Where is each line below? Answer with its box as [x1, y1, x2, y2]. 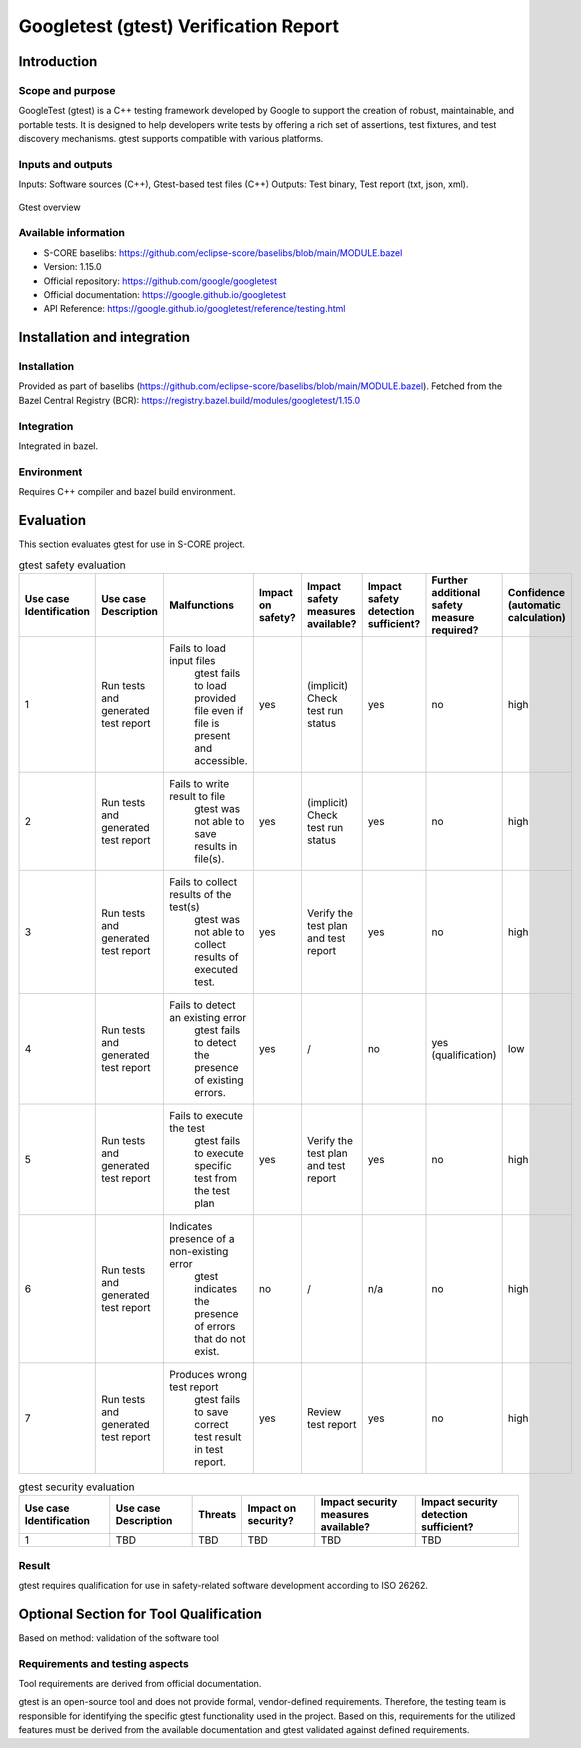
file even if [194, 703, 244, 717]
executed [194, 962, 239, 976]
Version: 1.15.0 [43, 261, 102, 273]
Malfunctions [169, 598, 235, 612]
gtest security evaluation [18, 1480, 135, 1494]
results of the [169, 887, 232, 901]
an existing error [169, 1010, 247, 1024]
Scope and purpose [18, 83, 116, 97]
